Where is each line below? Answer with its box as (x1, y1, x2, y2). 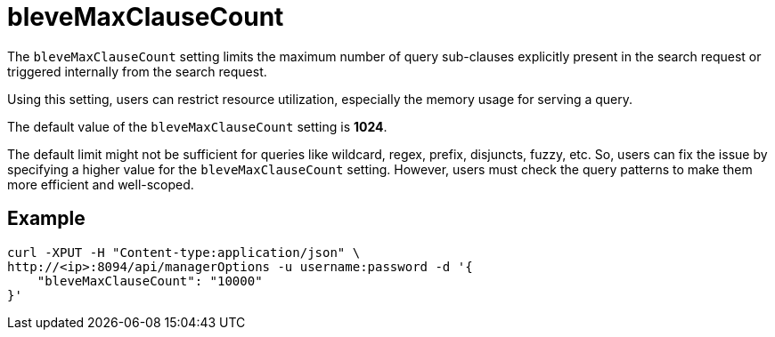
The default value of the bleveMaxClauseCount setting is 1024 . (7, 118, 387, 134)
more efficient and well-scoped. (7, 176, 194, 192)
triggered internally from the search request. (7, 63, 267, 79)
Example (7, 207, 86, 230)
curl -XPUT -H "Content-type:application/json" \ (7, 245, 361, 260)
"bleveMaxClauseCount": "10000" (37, 273, 263, 288)
